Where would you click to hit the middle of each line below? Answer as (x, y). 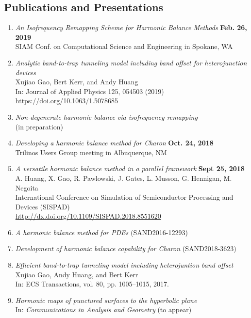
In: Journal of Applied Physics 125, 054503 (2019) (90, 91)
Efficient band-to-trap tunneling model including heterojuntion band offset (124, 265)
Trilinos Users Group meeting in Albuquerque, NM (91, 152)
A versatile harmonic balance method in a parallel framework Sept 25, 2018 (130, 168)
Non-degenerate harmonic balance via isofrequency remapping (106, 117)
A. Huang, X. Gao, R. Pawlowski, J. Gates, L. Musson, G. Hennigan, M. (124, 178)
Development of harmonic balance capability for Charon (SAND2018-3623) (126, 248)
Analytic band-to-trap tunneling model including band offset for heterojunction (131, 62)
